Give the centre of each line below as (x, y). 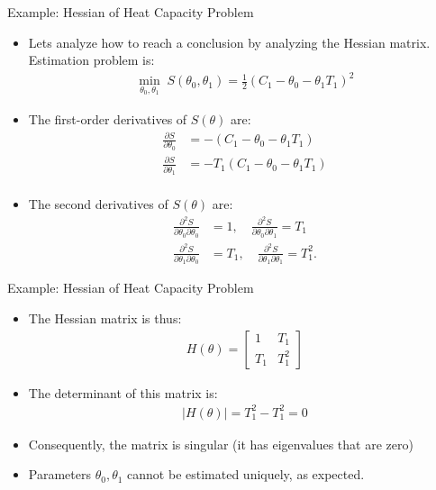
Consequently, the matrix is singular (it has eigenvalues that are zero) (221, 444)
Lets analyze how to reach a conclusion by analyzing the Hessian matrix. (229, 42)
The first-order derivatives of (108, 118)
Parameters (59, 474)
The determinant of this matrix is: (123, 392)
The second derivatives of (98, 204)
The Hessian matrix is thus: (105, 318)
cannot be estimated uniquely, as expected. (246, 474)
